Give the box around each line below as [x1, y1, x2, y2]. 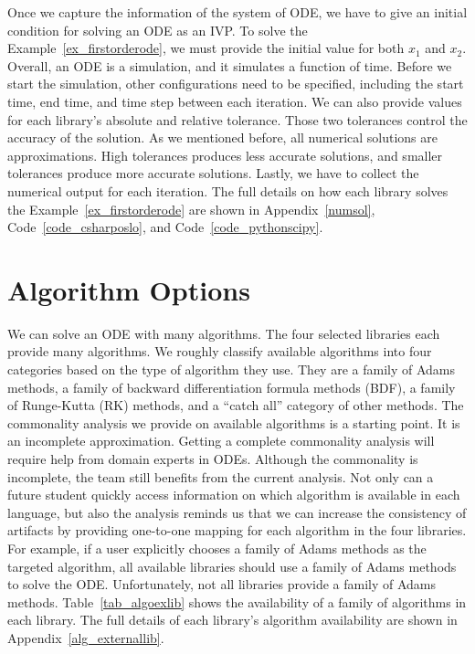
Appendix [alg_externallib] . [7, 628, 164, 647]
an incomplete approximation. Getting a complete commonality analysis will [7, 431, 435, 450]
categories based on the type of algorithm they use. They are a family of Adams [7, 360, 455, 379]
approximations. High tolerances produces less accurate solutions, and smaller [7, 145, 443, 164]
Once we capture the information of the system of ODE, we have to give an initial [7, 3, 468, 21]
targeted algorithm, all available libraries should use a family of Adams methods [7, 556, 457, 575]
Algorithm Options [7, 270, 250, 308]
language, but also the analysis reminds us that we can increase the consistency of [7, 502, 467, 522]
